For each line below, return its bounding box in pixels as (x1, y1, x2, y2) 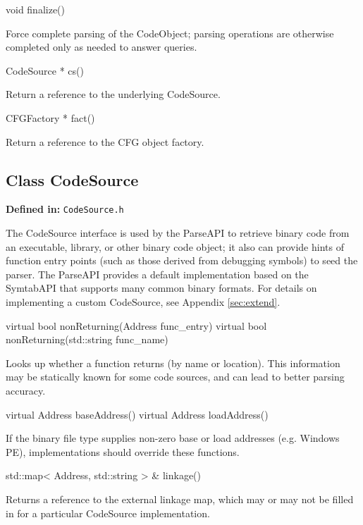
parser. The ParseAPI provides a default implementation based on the (6, 266, 309, 281)
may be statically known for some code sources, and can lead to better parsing (6, 369, 345, 384)
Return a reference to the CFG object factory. (6, 134, 204, 149)
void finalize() (6, 2, 66, 16)
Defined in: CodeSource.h (6, 202, 124, 216)
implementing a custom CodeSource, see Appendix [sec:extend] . (6, 294, 281, 309)
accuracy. (6, 383, 46, 397)
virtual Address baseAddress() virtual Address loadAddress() (6, 407, 269, 421)
